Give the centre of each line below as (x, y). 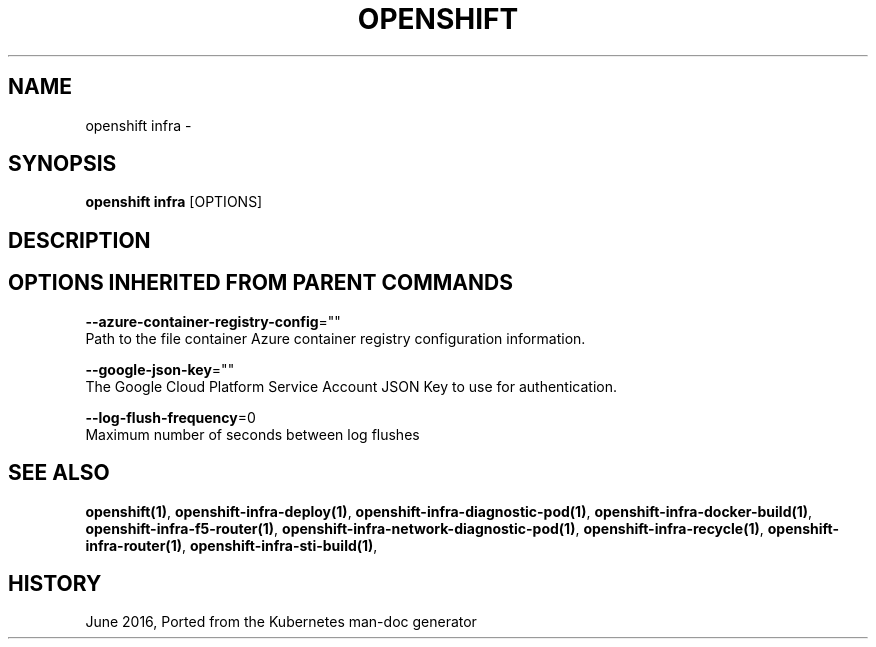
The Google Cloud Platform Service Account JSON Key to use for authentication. (351, 386)
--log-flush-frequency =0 (170, 417)
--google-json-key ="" (160, 369)
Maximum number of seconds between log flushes (252, 434)
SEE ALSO (59, 473)
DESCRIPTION (79, 240)
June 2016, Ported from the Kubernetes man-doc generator (281, 622)
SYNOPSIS (62, 164)
